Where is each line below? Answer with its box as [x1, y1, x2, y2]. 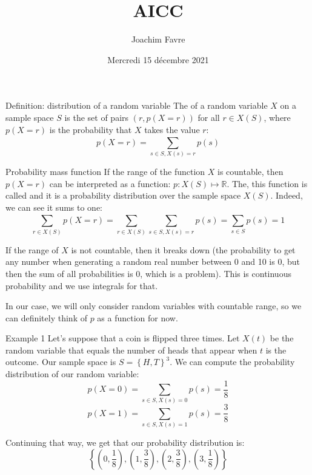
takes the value [144, 123, 200, 135]
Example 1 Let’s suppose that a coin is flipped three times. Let [5, 332, 240, 344]
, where [264, 111, 291, 123]
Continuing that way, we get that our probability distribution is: [5, 436, 245, 449]
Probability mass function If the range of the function [5, 165, 205, 178]
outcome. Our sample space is [5, 355, 116, 368]
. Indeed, [270, 189, 303, 202]
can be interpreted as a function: [49, 177, 171, 190]
